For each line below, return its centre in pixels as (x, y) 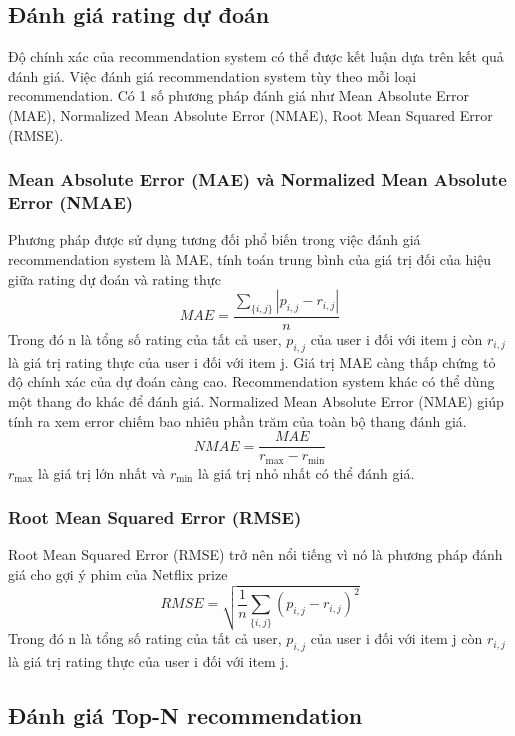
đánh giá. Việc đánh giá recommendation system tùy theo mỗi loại (212, 75)
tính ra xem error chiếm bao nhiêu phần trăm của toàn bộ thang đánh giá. (237, 420)
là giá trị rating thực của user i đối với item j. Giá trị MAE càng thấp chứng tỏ (252, 361)
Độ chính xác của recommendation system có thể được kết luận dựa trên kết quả (256, 56)
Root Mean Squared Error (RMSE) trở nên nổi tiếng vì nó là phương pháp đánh (255, 554)
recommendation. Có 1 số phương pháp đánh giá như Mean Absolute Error (239, 95)
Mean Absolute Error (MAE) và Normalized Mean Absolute (257, 179)
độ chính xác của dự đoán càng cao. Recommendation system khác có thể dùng (251, 381)
